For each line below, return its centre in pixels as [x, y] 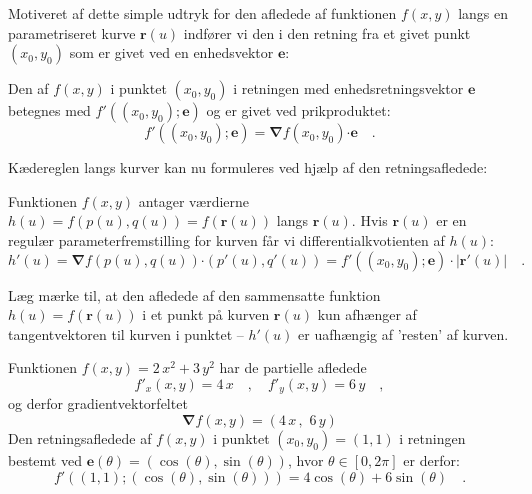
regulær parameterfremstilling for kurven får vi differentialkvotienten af [226, 239]
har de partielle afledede [293, 367]
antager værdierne [194, 200]
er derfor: [431, 459]
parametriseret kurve [72, 32]
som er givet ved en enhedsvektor [171, 52]
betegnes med [49, 110]
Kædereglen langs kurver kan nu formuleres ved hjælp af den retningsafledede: [248, 167]
